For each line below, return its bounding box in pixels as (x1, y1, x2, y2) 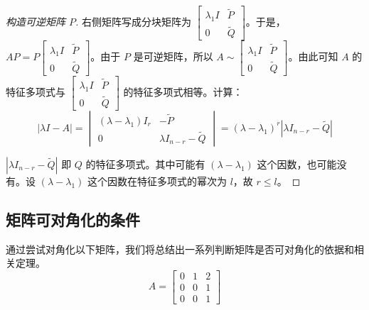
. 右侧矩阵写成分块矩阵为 (75, 14, 191, 29)
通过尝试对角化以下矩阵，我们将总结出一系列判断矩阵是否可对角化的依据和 (6, 241, 354, 256)
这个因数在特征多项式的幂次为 (87, 173, 227, 188)
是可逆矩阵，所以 (133, 49, 213, 64)
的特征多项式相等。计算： (123, 84, 243, 99)
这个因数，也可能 (257, 156, 337, 171)
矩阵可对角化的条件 (6, 208, 140, 230)
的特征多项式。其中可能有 (85, 156, 205, 171)
